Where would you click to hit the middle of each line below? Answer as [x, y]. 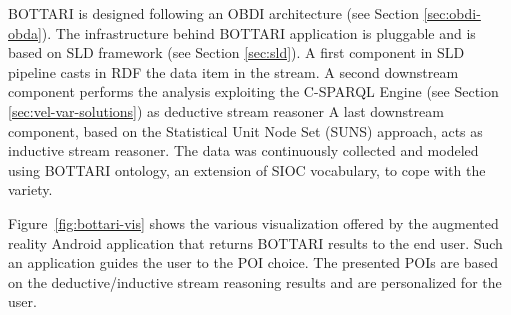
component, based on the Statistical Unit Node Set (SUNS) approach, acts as [245, 130]
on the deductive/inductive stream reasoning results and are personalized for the [255, 281]
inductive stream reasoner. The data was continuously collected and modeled [243, 150]
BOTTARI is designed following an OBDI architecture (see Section [213, 13]
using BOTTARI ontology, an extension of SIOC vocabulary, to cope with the [247, 169]
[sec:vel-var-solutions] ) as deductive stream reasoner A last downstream [226, 110]
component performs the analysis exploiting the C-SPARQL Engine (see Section [253, 91]
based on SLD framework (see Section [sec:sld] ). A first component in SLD [236, 52]
